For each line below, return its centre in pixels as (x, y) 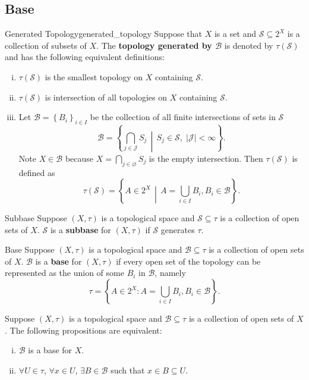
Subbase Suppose (36, 218)
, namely (170, 273)
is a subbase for (81, 229)
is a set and (235, 34)
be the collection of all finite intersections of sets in (183, 117)
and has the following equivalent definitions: (85, 57)
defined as (37, 172)
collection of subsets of (46, 45)
